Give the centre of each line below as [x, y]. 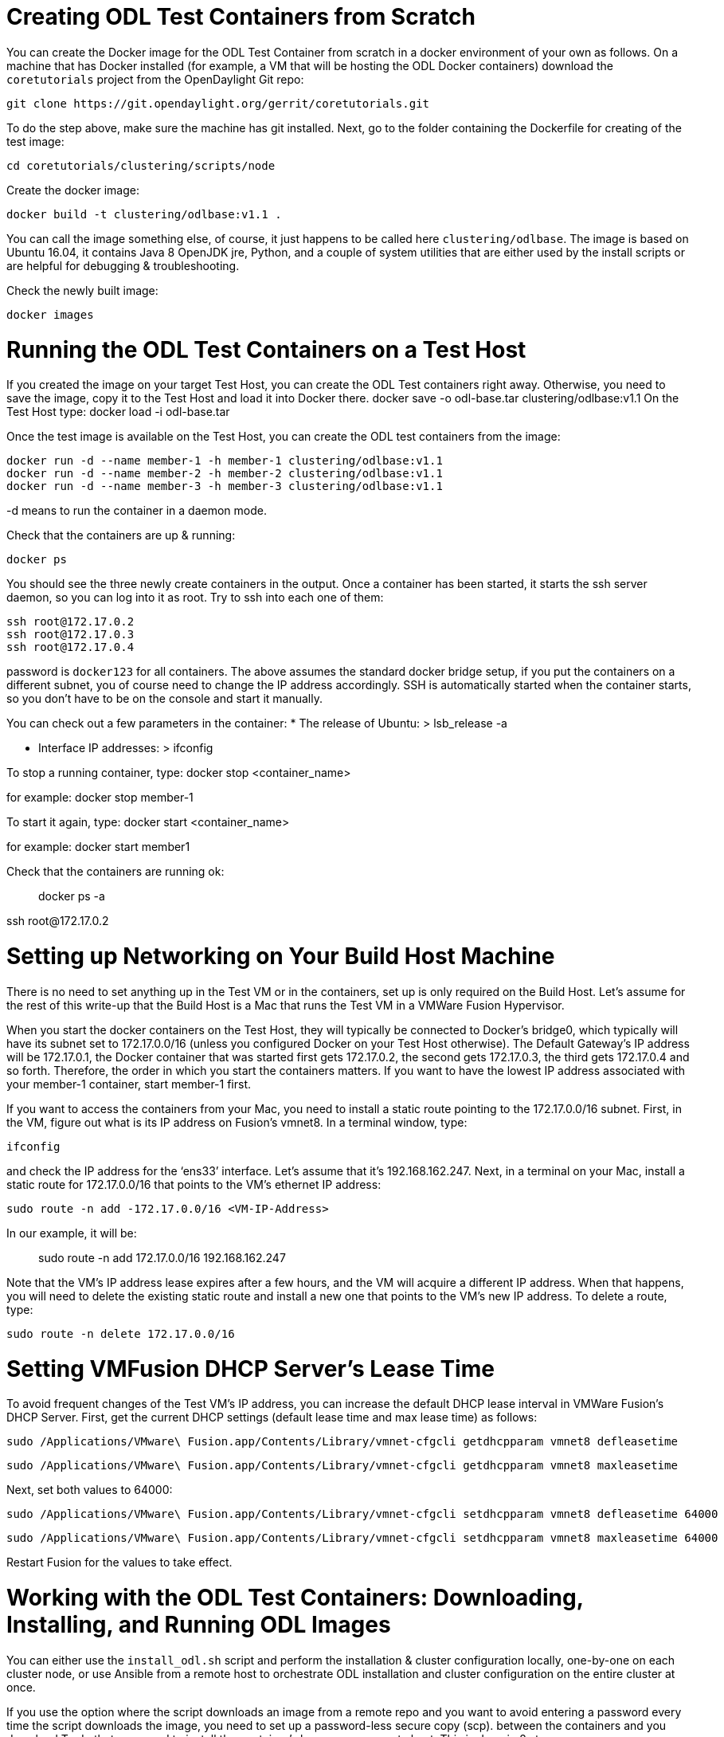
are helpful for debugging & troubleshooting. [123, 265]
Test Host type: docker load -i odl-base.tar [118, 412]
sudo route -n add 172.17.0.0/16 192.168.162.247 [162, 1257]
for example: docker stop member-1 [100, 798]
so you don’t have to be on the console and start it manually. [164, 699]
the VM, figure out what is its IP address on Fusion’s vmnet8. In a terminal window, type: [237, 1122]
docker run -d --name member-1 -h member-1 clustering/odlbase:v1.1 [225, 461]
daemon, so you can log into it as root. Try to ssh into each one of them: [195, 598]
